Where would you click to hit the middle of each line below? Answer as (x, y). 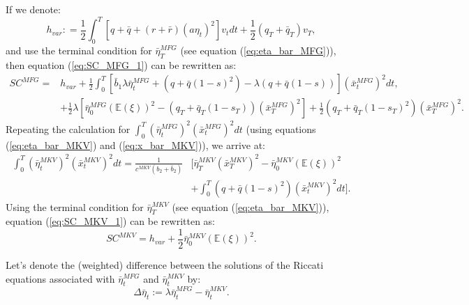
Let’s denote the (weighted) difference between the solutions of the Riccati (165, 265)
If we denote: (33, 9)
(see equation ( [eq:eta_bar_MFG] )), (258, 50)
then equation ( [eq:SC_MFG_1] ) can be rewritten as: (121, 64)
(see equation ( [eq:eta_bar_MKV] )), (251, 206)
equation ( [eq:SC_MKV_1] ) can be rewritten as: (111, 221)
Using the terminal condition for (75, 206)
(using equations (281, 128)
